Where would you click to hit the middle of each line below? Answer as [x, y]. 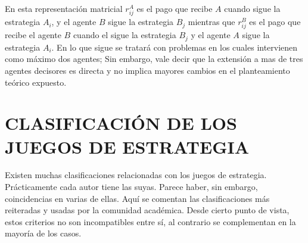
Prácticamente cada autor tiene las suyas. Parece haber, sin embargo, [131, 187]
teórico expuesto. [36, 82]
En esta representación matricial [64, 8]
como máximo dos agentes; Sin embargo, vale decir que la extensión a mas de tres [154, 59]
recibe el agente [33, 35]
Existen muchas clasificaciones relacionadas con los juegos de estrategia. [136, 175]
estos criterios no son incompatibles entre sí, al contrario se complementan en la [150, 221]
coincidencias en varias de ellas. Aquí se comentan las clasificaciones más [137, 198]
